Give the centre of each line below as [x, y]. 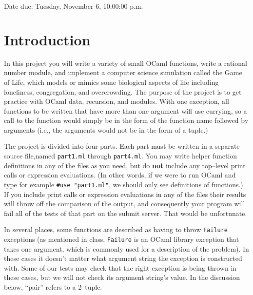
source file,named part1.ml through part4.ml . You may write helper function [121, 156]
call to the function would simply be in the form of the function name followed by [126, 120]
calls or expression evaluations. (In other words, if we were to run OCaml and [120, 175]
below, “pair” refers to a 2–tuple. [53, 287]
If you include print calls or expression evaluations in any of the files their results [125, 194]
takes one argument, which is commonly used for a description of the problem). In [126, 248]
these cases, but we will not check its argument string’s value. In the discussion [122, 277]
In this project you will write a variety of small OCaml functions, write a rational [126, 63]
